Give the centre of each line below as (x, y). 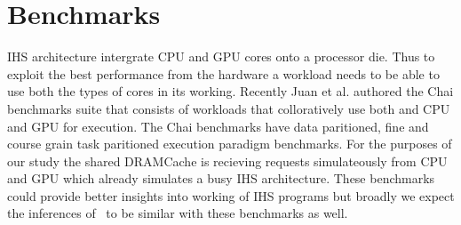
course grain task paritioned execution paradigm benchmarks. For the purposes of (230, 144)
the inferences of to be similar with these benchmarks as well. (178, 213)
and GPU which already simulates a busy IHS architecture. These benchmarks (221, 178)
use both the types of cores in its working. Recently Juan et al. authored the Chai (230, 91)
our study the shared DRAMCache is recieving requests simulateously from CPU (227, 161)
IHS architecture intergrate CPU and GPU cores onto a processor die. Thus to (221, 56)
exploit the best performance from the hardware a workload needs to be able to (223, 73)
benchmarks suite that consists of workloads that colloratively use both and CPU (229, 108)
